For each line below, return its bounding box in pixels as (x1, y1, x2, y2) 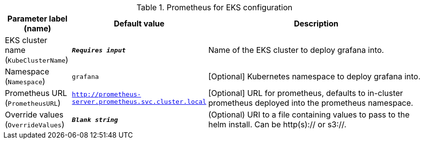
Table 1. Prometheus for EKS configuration (136, 2, 292, 12)
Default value (113, 19, 165, 28)
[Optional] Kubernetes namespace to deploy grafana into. (208, 71, 421, 81)
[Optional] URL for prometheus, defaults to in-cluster (208, 88, 403, 98)
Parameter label (7, 14, 68, 24)
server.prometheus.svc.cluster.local (72, 98, 207, 105)
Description (294, 19, 339, 28)
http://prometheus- (72, 91, 141, 98)
